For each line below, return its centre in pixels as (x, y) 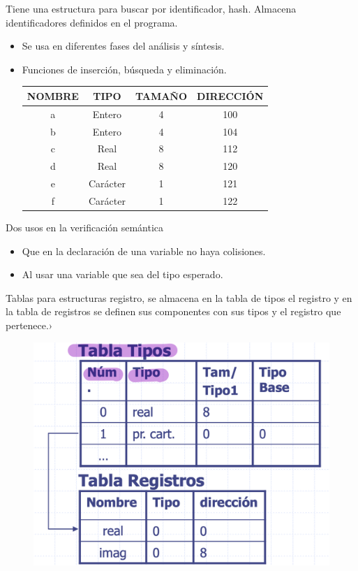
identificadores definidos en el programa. (92, 22)
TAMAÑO (161, 95)
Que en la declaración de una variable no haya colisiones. (144, 251)
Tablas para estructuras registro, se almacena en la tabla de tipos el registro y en (179, 297)
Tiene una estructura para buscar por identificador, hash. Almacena (151, 8)
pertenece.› (29, 325)
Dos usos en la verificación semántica (85, 227)
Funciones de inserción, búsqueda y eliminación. (124, 69)
